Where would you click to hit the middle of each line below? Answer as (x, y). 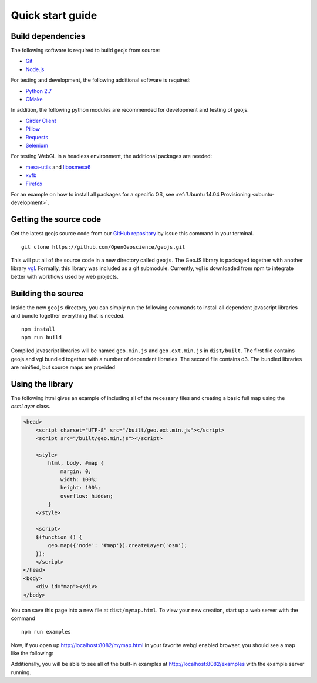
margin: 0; (76, 471)
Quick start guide (54, 15)
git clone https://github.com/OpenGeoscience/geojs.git (103, 247)
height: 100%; (80, 488)
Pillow (33, 129)
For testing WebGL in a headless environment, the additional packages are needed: (112, 156)
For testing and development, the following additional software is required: (101, 80)
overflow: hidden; (87, 496)
